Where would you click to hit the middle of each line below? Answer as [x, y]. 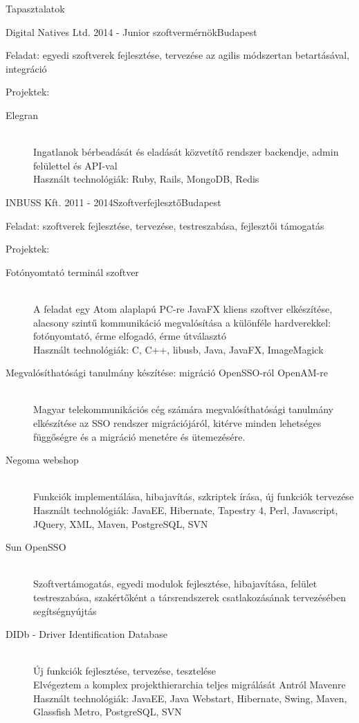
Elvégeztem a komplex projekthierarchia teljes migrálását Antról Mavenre [190, 684]
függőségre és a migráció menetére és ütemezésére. [139, 436]
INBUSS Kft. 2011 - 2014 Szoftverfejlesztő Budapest [113, 202]
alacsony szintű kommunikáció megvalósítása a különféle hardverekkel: [182, 322]
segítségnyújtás [65, 611]
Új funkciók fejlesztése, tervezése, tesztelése [125, 671]
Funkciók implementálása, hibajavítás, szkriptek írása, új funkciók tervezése [194, 496]
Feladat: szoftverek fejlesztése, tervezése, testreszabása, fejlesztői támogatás [165, 225]
